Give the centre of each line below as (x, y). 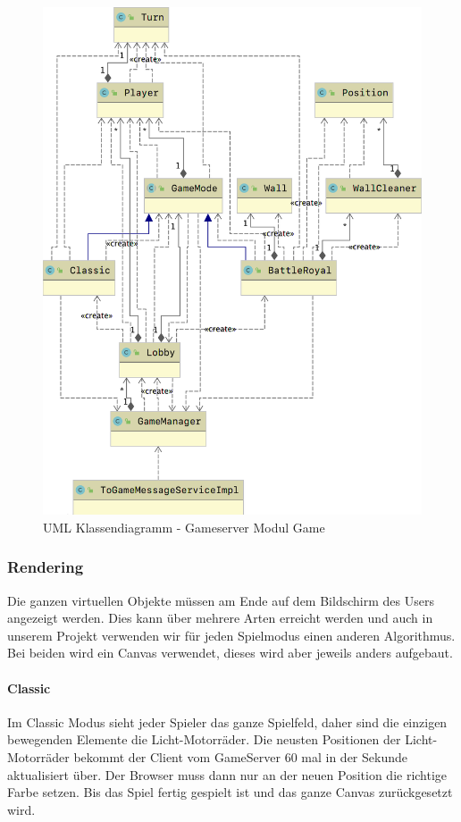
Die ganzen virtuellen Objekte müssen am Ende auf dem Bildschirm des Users (221, 600)
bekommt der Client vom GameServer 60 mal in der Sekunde (240, 757)
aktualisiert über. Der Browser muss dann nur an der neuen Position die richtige (227, 774)
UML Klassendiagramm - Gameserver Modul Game (184, 527)
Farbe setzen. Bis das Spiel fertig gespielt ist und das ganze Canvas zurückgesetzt (230, 792)
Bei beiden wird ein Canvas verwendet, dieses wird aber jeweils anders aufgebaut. (230, 653)
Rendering (46, 567)
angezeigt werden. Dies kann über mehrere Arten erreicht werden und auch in (220, 618)
